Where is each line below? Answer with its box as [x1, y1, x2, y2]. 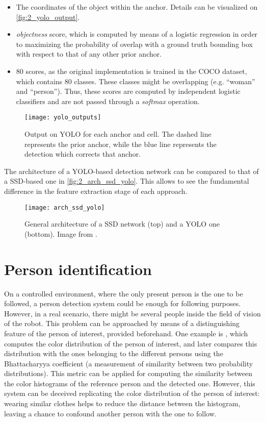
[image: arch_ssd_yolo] [24, 204, 105, 211]
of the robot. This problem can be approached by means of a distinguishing [4, 318, 240, 329]
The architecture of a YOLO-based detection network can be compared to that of [4, 165, 259, 176]
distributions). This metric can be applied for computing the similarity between [4, 368, 252, 379]
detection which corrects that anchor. [24, 148, 141, 159]
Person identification [4, 258, 152, 279]
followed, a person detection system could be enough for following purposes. [4, 298, 241, 309]
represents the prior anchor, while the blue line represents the [24, 138, 217, 149]
